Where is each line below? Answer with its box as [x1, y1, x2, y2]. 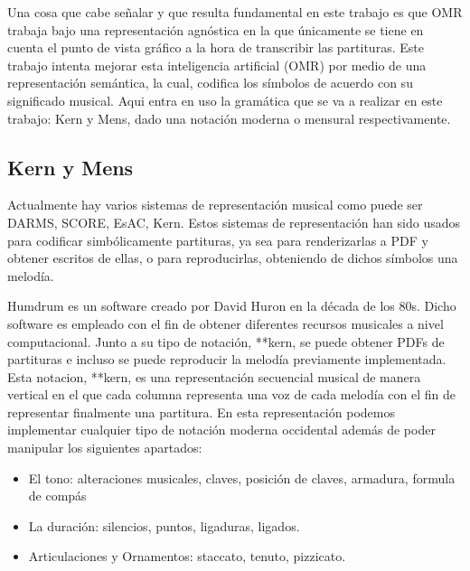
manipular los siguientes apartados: [7, 438, 202, 457]
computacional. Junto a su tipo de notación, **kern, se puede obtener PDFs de [7, 332, 445, 351]
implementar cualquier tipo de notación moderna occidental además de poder [7, 420, 436, 439]
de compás [28, 486, 87, 505]
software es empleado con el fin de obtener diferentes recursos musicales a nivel [7, 314, 444, 332]
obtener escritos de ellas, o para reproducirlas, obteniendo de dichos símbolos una [7, 248, 458, 267]
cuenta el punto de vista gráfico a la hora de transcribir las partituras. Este [7, 38, 424, 57]
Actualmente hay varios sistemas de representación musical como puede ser [7, 195, 423, 214]
